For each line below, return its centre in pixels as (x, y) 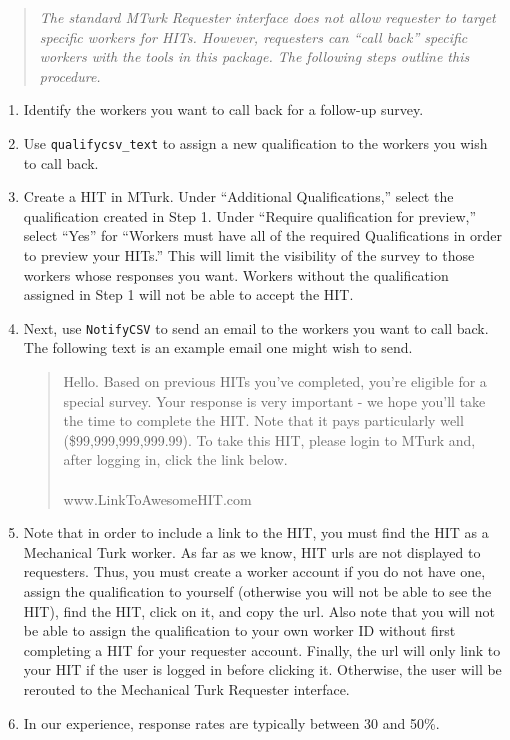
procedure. (70, 75)
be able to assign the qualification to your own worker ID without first (239, 630)
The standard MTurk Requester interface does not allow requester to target (267, 17)
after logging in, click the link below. (175, 459)
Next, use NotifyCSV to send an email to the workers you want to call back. (256, 327)
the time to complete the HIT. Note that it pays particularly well (263, 420)
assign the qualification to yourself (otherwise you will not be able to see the (257, 590)
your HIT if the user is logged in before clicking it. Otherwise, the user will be (262, 669)
